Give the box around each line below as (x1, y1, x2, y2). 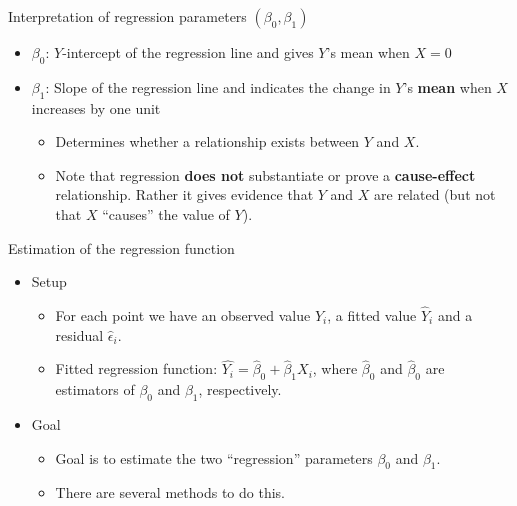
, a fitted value (327, 304, 417, 325)
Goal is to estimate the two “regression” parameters (55, 447, 373, 468)
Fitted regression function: (55, 358, 218, 379)
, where (312, 358, 358, 379)
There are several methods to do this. (55, 482, 285, 503)
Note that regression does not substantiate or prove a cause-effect (55, 164, 476, 185)
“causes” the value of (102, 203, 230, 224)
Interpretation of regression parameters (8, 6, 247, 26)
